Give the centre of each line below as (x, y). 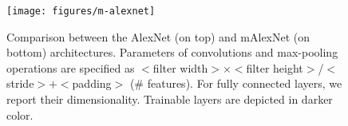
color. (20, 114)
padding (92, 83)
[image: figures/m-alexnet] (81, 11)
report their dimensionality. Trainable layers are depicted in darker (170, 99)
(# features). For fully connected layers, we (236, 83)
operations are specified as (71, 67)
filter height (275, 67)
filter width (180, 67)
